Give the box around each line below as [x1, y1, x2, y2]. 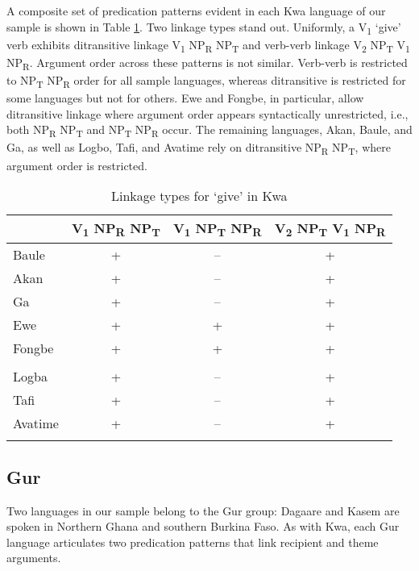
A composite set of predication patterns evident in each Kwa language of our [6, 2, 386, 19]
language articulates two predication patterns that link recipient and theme [6, 533, 379, 550]
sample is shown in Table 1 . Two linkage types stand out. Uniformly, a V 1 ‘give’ [6, 18, 401, 37]
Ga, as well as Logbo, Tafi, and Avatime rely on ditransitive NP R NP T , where [6, 139, 391, 158]
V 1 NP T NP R [172, 219, 262, 240]
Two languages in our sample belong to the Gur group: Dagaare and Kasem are [6, 502, 400, 519]
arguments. [6, 549, 61, 566]
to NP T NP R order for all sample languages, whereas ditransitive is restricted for [6, 71, 406, 90]
